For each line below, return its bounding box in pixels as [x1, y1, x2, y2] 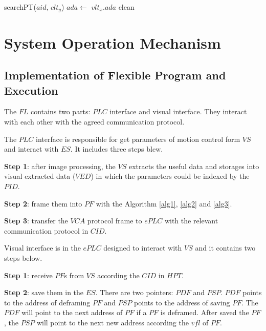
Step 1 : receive [4, 270, 53, 280]
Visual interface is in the [4, 242, 81, 253]
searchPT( [4, 2, 36, 12]
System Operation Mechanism [4, 32, 221, 53]
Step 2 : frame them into [4, 198, 82, 209]
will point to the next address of [21, 307, 123, 318]
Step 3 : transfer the [4, 215, 68, 226]
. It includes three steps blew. [70, 143, 163, 154]
